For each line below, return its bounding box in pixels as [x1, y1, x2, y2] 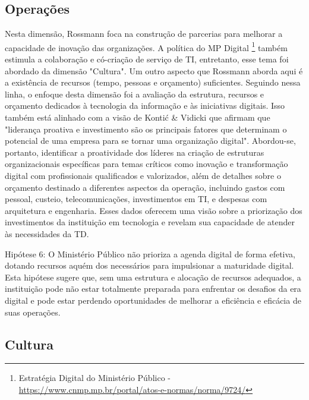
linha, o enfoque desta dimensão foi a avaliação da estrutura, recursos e [5, 87, 264, 100]
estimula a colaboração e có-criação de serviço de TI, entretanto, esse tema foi [5, 53, 289, 65]
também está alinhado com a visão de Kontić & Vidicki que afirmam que [5, 111, 270, 124]
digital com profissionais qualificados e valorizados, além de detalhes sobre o [5, 169, 281, 181]
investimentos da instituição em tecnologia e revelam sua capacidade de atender [5, 216, 295, 228]
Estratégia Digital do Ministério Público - [18, 371, 171, 384]
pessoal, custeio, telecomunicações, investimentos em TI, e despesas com [5, 193, 267, 205]
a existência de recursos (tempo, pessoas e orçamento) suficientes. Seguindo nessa [5, 76, 301, 89]
